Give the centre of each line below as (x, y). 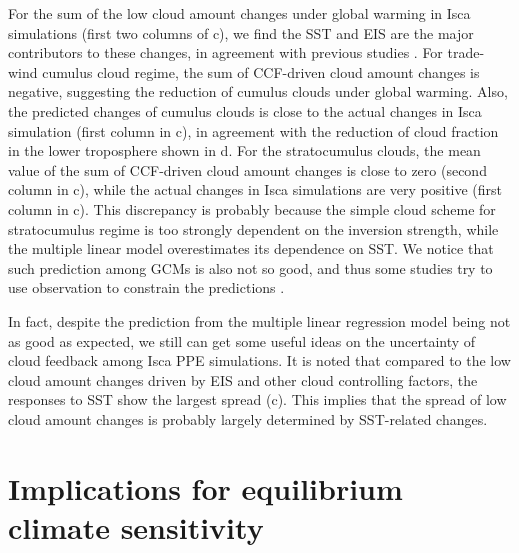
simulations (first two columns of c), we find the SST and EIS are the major (241, 32)
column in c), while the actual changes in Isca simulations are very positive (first (255, 189)
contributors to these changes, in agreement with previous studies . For (225, 52)
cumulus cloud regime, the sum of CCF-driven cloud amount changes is (261, 71)
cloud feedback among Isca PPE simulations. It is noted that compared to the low (259, 360)
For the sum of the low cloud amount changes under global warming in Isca (239, 13)
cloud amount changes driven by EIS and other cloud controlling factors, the (243, 379)
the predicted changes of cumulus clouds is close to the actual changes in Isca (245, 110)
